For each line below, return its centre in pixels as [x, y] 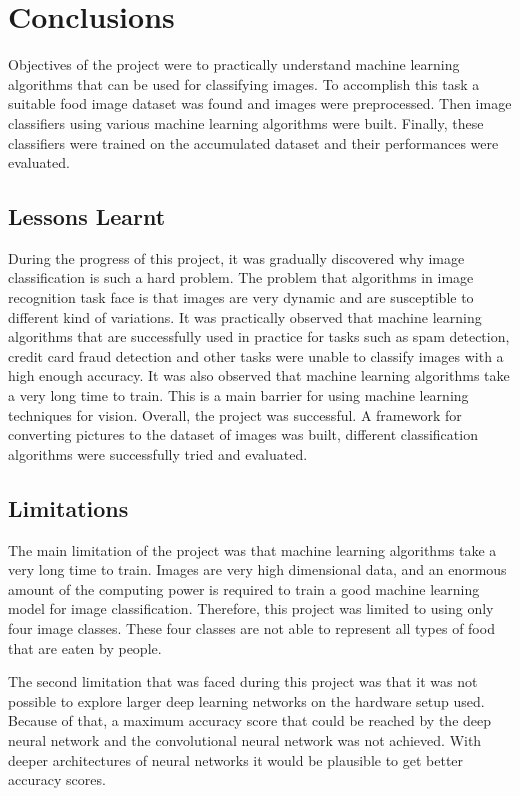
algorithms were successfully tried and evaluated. [158, 453]
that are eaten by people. [85, 647]
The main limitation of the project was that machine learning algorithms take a [252, 549]
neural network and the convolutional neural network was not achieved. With [245, 739]
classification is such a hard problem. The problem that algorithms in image [241, 277]
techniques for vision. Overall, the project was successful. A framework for [235, 414]
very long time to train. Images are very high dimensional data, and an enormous [257, 569]
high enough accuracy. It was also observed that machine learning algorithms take [259, 375]
